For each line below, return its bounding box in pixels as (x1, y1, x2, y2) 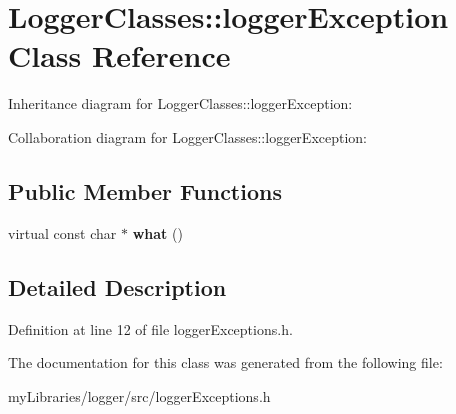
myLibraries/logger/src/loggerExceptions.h (8, 385, 271, 406)
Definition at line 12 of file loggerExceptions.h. (8, 318, 293, 339)
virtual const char (8, 222, 117, 243)
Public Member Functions (8, 175, 282, 206)
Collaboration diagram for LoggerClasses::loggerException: (8, 126, 368, 147)
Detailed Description (8, 271, 227, 302)
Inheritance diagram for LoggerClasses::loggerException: (8, 93, 353, 114)
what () (132, 222, 183, 243)
